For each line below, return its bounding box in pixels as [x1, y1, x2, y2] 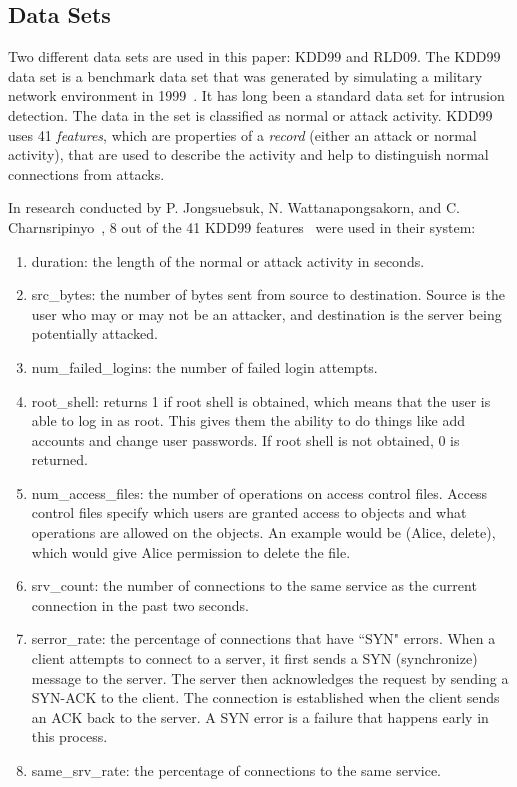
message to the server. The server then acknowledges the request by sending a [31, 667, 509, 688]
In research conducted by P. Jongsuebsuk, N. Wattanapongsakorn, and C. [8, 197, 460, 218]
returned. [31, 449, 88, 470]
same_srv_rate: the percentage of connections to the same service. [31, 760, 441, 781]
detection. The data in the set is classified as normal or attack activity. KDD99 [8, 104, 493, 125]
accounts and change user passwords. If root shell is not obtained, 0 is [31, 429, 460, 450]
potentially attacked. [31, 323, 158, 344]
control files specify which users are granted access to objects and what [31, 502, 467, 523]
